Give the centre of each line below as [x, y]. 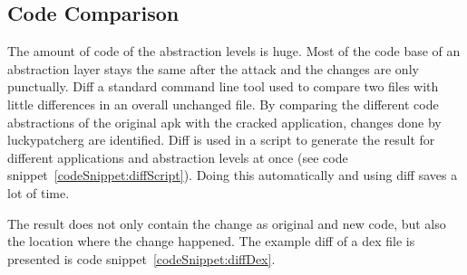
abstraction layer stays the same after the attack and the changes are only [213, 68]
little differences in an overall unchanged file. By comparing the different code [223, 104]
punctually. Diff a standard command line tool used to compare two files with [223, 86]
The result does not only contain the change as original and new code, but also [227, 223]
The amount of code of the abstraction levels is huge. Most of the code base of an [234, 51]
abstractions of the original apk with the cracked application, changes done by [224, 122]
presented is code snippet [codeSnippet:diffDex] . [141, 258]
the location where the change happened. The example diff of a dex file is [211, 241]
